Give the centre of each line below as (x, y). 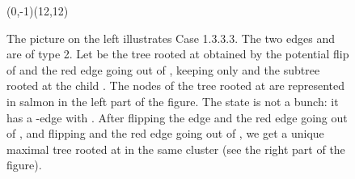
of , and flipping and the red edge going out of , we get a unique (165, 133)
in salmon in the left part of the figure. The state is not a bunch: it (173, 101)
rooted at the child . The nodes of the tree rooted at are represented (176, 85)
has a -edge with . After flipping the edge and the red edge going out (177, 117)
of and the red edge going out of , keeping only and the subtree (163, 69)
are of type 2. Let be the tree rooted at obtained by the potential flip (178, 54)
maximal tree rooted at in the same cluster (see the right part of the (176, 149)
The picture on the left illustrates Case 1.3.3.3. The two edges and (171, 38)
